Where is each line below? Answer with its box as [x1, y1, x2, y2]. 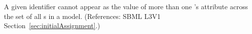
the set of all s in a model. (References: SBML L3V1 [4, 11, 161, 21]
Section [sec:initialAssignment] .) [4, 20, 101, 31]
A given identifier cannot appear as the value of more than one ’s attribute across [4, 1, 248, 11]
